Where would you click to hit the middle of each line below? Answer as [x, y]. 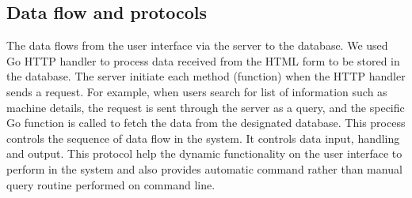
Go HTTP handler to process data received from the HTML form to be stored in [203, 60]
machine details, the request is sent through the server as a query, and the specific [206, 107]
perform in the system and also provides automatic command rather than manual [204, 168]
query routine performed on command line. [111, 184]
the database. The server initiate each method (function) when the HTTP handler [206, 76]
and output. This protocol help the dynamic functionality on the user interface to [204, 153]
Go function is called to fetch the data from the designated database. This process [206, 123]
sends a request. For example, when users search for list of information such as [197, 91]
